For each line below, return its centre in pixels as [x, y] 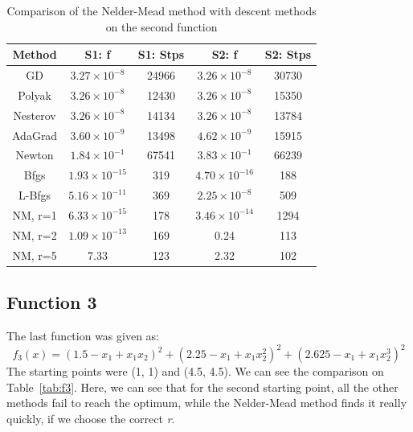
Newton [35, 155]
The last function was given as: [83, 335]
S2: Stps [288, 54]
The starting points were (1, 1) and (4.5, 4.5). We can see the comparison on [195, 371]
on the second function [162, 26]
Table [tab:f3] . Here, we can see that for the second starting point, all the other [202, 387]
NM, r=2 [35, 235]
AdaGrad [35, 135]
